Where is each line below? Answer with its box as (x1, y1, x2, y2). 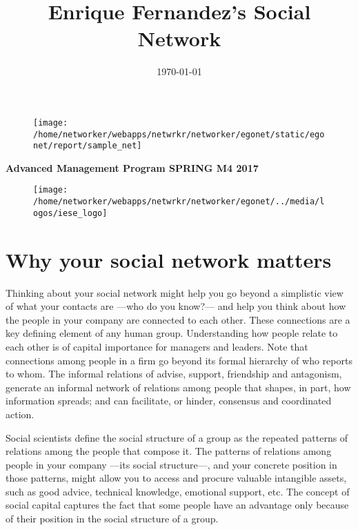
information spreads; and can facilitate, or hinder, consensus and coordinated (6, 393, 332, 408)
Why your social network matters (6, 245, 332, 273)
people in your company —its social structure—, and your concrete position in (6, 457, 337, 471)
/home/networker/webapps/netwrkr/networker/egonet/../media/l (33, 197, 325, 207)
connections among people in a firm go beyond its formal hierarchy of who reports (6, 353, 352, 367)
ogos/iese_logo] (33, 208, 108, 218)
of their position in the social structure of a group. (6, 511, 219, 526)
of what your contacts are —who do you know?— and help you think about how (6, 299, 346, 313)
